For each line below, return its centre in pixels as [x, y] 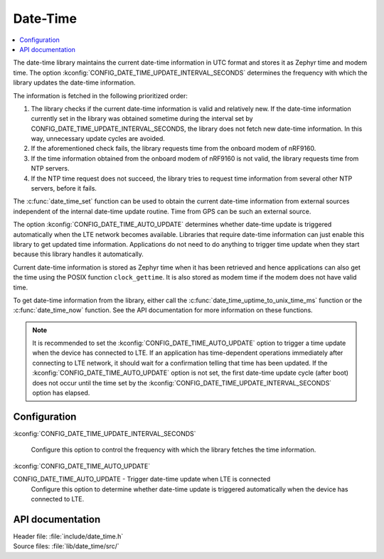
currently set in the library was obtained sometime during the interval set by [142, 119]
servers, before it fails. [64, 188]
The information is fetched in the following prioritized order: [100, 95]
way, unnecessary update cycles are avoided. [98, 139]
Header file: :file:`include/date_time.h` [68, 536]
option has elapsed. [61, 393]
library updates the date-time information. [74, 82]
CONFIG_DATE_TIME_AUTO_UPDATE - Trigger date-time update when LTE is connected [142, 479]
